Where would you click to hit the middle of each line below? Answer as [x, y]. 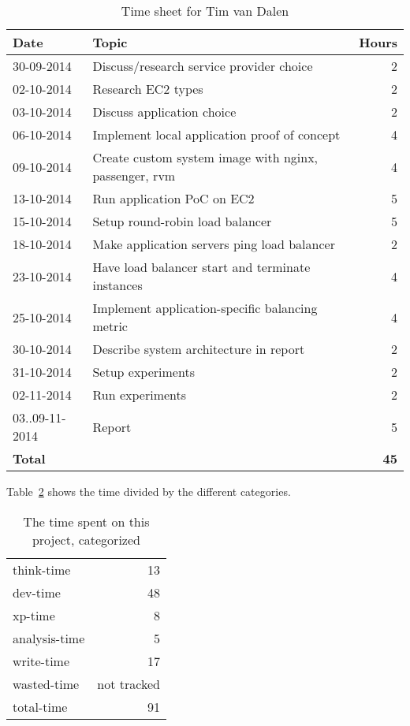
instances [117, 285]
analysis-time [49, 638]
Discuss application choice [164, 112]
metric [110, 326]
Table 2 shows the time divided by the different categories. [149, 491]
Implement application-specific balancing [205, 308]
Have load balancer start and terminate [201, 267]
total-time [40, 706]
